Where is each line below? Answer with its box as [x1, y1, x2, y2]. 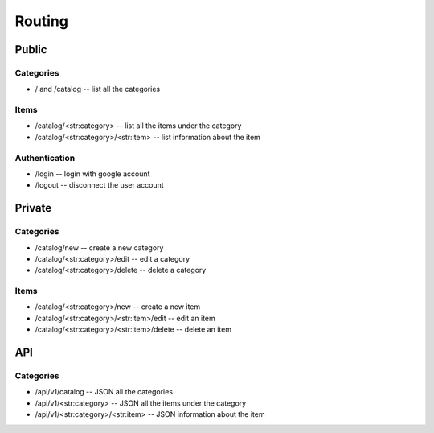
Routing [14, 12, 68, 30]
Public [14, 43, 47, 56]
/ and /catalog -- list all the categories [35, 85, 161, 94]
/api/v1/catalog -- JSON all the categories [35, 387, 173, 397]
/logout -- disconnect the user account [35, 180, 164, 190]
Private [14, 201, 52, 215]
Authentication [14, 152, 76, 163]
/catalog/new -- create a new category [35, 242, 164, 253]
